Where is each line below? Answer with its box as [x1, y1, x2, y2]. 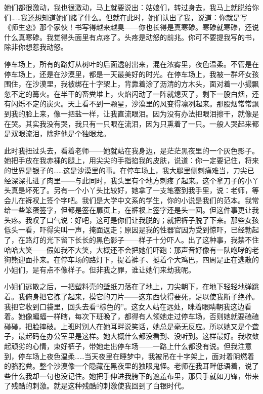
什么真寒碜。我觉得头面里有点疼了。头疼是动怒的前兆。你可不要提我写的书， [4, 31, 259, 42]
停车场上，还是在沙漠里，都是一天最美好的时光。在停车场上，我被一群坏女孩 [4, 68, 259, 79]
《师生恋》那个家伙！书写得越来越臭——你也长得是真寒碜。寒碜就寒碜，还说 [4, 22, 259, 32]
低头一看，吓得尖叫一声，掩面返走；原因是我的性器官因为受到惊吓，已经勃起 [4, 224, 259, 235]
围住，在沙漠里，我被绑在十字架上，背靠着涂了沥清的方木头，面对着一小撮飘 [4, 78, 259, 89]
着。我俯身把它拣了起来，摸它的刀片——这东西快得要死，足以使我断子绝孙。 [4, 291, 259, 302]
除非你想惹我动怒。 [4, 42, 68, 52]
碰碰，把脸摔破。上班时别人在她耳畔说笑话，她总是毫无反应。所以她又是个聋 [4, 321, 259, 331]
